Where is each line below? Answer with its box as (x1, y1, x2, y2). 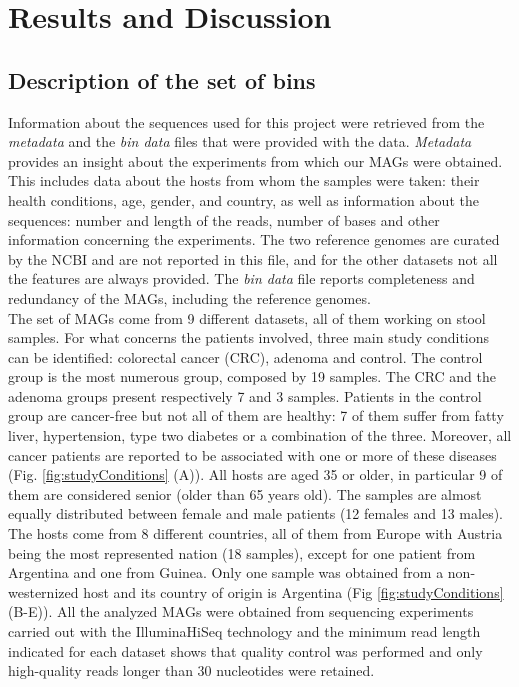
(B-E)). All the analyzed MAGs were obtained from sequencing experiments (8, 601, 474, 622)
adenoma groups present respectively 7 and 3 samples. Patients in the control (8, 385, 482, 406)
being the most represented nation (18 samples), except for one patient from (8, 542, 476, 563)
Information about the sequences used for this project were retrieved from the (8, 111, 485, 132)
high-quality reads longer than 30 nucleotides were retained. (8, 660, 375, 681)
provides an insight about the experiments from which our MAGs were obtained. (8, 150, 503, 171)
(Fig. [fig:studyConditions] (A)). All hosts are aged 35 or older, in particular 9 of (8, 464, 503, 485)
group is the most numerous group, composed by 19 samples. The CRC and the (8, 366, 497, 387)
